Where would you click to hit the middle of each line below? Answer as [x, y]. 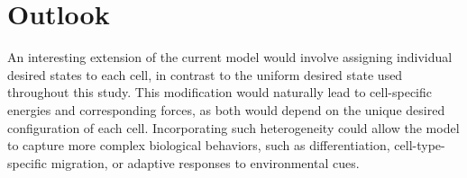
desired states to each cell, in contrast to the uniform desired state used [205, 74]
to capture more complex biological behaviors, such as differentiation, [199, 145]
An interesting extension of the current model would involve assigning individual [230, 57]
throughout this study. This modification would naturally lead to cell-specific [220, 92]
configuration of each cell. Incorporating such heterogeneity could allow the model [233, 127]
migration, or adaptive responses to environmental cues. [205, 162]
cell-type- [420, 145]
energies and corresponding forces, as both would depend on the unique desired [226, 109]
